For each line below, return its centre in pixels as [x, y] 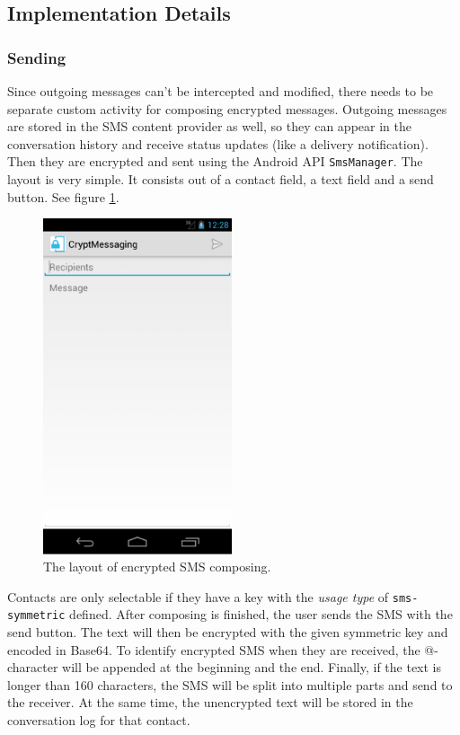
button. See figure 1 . [63, 196]
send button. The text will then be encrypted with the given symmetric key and [228, 632]
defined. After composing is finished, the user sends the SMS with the [261, 614]
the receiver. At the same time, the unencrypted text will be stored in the [210, 702]
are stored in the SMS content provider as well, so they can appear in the [209, 126]
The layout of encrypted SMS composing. [157, 567]
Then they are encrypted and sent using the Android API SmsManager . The [215, 161]
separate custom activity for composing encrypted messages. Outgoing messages [227, 108]
